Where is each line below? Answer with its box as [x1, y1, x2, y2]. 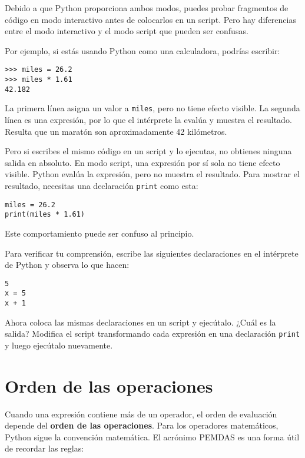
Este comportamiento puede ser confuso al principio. [5, 227, 194, 239]
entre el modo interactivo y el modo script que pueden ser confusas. [5, 25, 248, 37]
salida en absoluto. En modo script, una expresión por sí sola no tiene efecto [5, 156, 280, 168]
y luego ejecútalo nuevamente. [5, 338, 113, 351]
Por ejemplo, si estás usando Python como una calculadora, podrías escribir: [5, 44, 280, 57]
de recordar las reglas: [5, 442, 84, 454]
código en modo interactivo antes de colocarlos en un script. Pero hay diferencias [5, 13, 296, 25]
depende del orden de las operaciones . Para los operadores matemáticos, [5, 419, 279, 432]
